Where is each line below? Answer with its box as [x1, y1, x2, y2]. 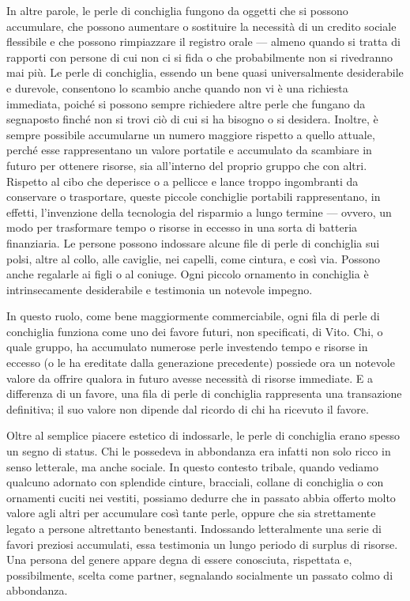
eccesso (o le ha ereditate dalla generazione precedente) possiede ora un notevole [6, 354, 395, 371]
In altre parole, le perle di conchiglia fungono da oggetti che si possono [6, 2, 348, 18]
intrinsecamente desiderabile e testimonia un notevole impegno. [6, 281, 313, 297]
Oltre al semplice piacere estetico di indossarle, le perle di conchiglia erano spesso [6, 427, 401, 444]
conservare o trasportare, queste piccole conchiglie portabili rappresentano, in [6, 188, 381, 205]
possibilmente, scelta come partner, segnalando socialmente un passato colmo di [6, 566, 393, 583]
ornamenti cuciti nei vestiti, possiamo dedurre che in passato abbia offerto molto [6, 489, 396, 505]
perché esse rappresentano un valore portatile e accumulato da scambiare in [6, 142, 372, 158]
